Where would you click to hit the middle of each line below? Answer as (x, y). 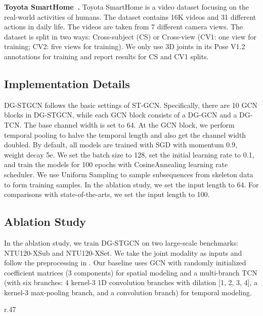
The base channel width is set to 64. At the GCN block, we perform (129, 124)
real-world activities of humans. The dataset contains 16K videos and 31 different (130, 16)
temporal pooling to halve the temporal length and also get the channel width (125, 134)
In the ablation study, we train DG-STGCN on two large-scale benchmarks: (121, 242)
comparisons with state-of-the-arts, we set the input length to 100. (107, 194)
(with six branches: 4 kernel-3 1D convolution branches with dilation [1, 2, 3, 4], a (131, 282)
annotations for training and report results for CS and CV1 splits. (106, 56)
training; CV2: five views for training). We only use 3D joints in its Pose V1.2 (125, 46)
